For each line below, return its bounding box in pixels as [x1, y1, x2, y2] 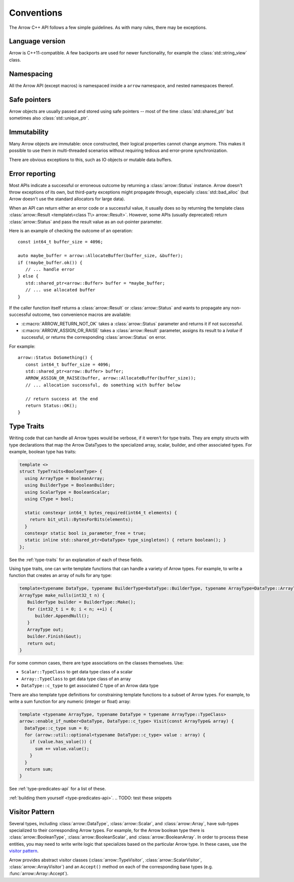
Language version [9, 37, 66, 46]
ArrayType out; [27, 627, 64, 632]
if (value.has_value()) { [29, 739, 92, 744]
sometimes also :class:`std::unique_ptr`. [9, 115, 89, 121]
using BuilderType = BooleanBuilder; [24, 482, 115, 488]
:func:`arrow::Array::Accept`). [9, 871, 69, 877]
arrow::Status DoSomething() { [18, 355, 93, 360]
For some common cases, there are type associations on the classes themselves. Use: [9, 660, 184, 666]
